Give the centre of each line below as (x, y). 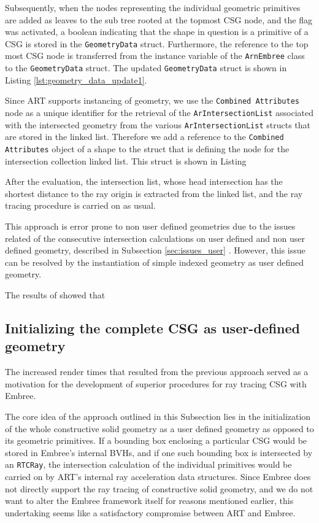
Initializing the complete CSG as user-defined (153, 327)
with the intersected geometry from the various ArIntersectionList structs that (158, 124)
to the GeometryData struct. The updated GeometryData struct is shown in (146, 68)
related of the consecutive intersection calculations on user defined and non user (155, 238)
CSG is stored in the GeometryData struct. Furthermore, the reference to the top (157, 43)
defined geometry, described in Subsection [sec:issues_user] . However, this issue (155, 250)
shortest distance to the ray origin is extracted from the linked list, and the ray (154, 193)
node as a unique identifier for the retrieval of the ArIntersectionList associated (159, 112)
